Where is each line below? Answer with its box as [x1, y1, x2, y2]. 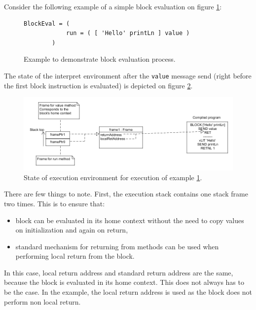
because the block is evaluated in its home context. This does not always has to [4, 277, 244, 287]
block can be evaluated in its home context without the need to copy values [15, 215, 244, 225]
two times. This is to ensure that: [4, 198, 105, 208]
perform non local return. [4, 296, 81, 307]
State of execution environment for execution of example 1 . [24, 172, 202, 182]
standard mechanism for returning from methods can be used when [15, 241, 219, 251]
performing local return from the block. [15, 251, 135, 261]
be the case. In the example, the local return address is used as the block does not [4, 287, 253, 297]
